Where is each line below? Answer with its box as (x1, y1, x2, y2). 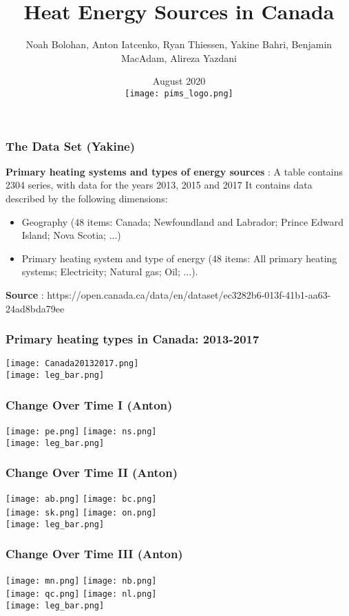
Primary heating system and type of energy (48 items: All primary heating (21, 251, 337, 265)
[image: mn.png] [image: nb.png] (6, 575, 157, 586)
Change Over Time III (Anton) (6, 545, 183, 562)
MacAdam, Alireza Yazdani (120, 50, 237, 65)
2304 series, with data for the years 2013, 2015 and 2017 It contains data (6, 178, 313, 192)
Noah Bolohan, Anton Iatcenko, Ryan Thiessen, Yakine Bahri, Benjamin (25, 37, 332, 52)
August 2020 (152, 74, 206, 88)
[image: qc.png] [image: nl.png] (6, 589, 157, 599)
